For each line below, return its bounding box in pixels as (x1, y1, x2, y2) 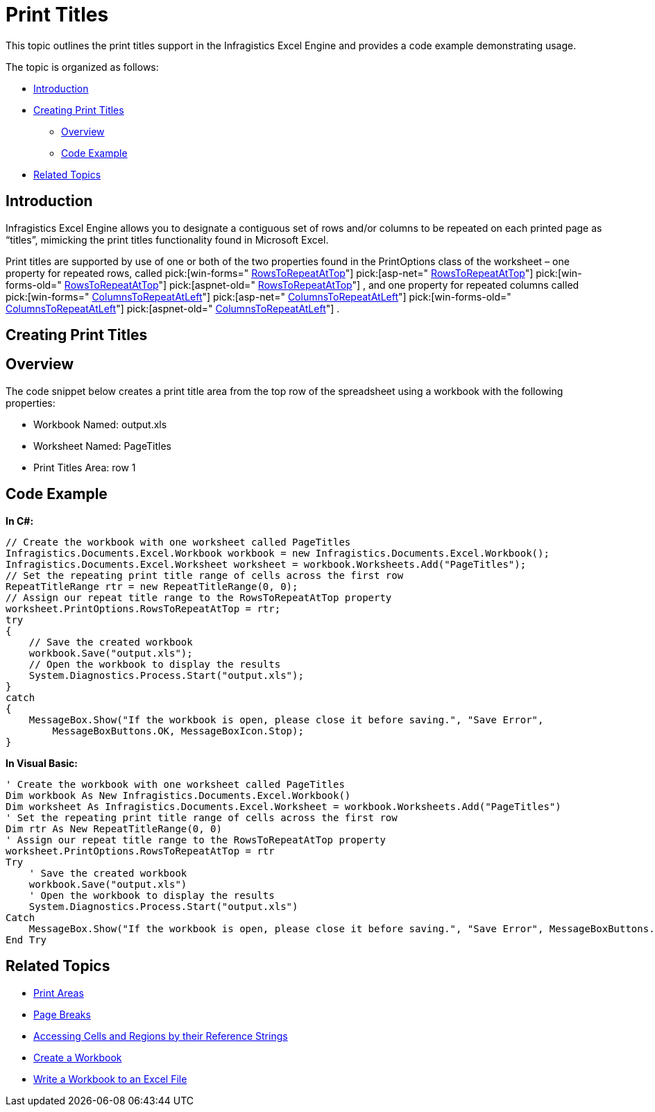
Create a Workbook (33, 1051, 122, 1063)
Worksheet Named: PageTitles (33, 439, 171, 452)
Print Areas (33, 986, 84, 999)
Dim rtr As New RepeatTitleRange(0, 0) (6, 823, 222, 834)
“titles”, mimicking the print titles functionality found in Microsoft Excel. (6, 233, 329, 246)
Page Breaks (33, 1008, 91, 1020)
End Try (6, 934, 47, 945)
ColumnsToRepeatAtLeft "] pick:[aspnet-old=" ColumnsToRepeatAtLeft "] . (6, 302, 340, 314)
